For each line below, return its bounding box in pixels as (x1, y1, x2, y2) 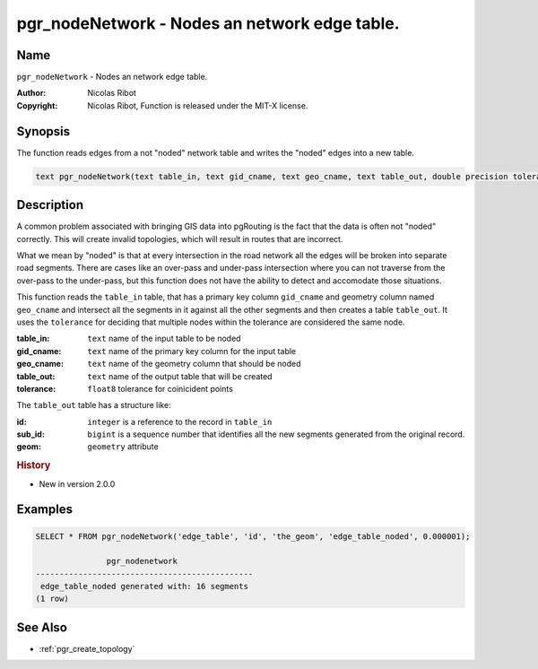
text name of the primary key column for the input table (87, 345, 297, 356)
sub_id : (16, 429, 45, 439)
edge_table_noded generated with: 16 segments (40, 581, 248, 592)
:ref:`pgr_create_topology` (39, 643, 135, 654)
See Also (16, 620, 67, 635)
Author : (16, 88, 47, 99)
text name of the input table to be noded (87, 333, 241, 344)
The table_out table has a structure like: (16, 400, 171, 411)
